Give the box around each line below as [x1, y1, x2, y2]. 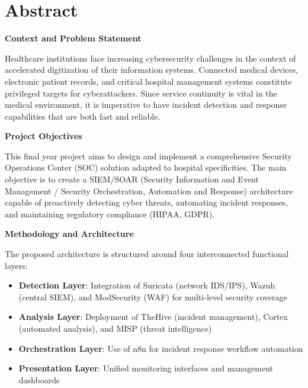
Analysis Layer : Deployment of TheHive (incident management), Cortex [18, 310, 288, 323]
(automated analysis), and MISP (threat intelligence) [18, 322, 212, 334]
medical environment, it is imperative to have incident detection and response [5, 98, 287, 111]
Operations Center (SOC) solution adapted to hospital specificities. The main [5, 161, 287, 174]
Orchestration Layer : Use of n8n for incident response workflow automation [18, 342, 303, 354]
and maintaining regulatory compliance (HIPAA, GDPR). [5, 207, 215, 220]
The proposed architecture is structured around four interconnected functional [5, 248, 289, 260]
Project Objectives [5, 130, 82, 142]
